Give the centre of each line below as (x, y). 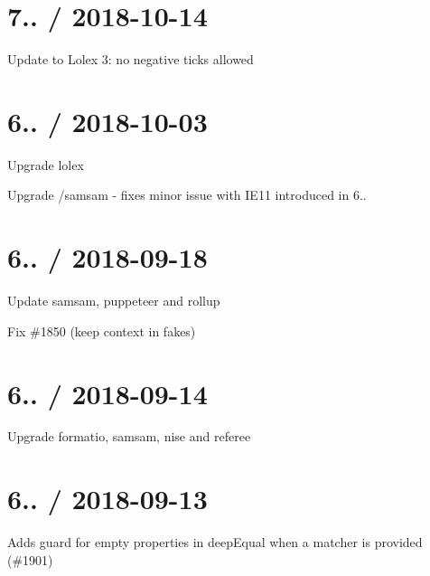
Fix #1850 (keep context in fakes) (102, 330)
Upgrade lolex (46, 164)
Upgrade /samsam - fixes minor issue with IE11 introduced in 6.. (187, 195)
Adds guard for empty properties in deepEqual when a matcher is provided (215, 542)
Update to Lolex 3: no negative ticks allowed (131, 59)
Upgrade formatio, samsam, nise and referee (129, 436)
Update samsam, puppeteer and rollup (114, 301)
